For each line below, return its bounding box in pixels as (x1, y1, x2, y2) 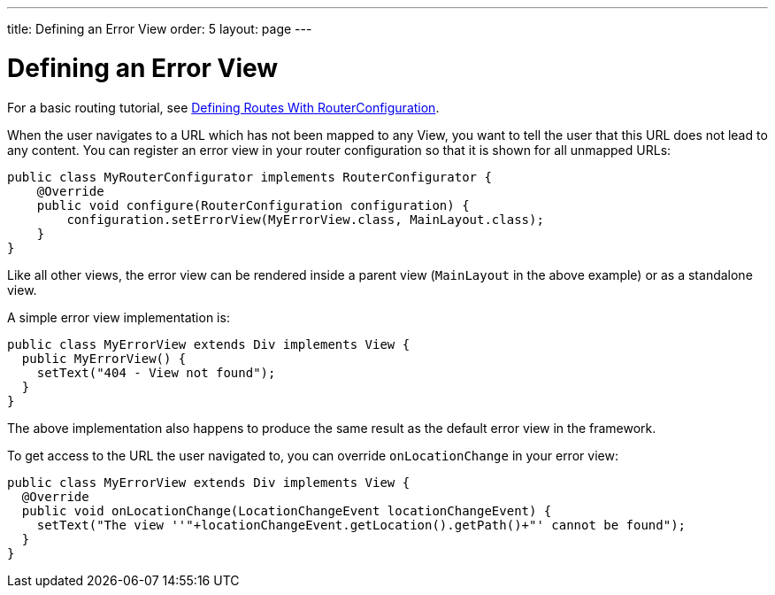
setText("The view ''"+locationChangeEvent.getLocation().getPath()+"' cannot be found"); (36, 517, 687, 532)
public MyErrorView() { (21, 351, 187, 366)
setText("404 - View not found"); (36, 365, 276, 380)
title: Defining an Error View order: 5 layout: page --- (7, 21, 312, 36)
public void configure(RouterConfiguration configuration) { (36, 197, 470, 212)
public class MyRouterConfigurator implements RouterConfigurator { (7, 169, 492, 184)
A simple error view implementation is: (7, 309, 230, 325)
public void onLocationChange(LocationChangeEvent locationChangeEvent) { (21, 503, 552, 518)
